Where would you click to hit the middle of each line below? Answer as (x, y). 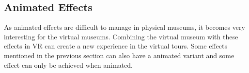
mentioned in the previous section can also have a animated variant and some (119, 55)
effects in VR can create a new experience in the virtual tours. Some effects (116, 46)
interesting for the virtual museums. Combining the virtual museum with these (121, 36)
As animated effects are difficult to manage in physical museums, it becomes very (124, 27)
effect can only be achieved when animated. (68, 65)
